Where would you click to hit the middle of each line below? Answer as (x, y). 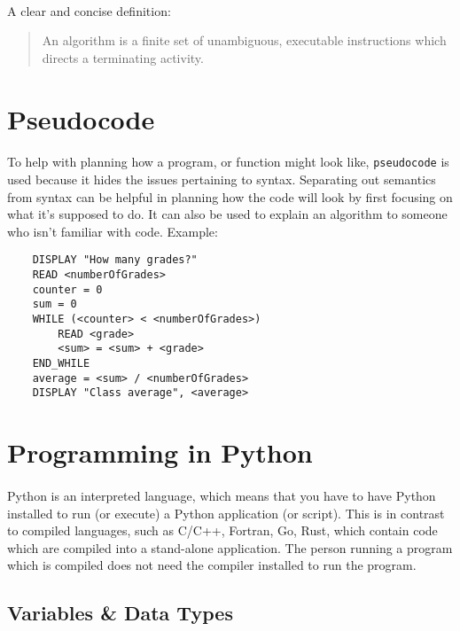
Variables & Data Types (120, 613)
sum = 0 (55, 304)
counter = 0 (67, 289)
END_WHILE (61, 363)
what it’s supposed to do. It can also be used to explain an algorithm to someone (227, 214)
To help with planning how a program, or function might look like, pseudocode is (228, 162)
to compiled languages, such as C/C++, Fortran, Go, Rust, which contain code (222, 530)
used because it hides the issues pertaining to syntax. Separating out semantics (222, 179)
